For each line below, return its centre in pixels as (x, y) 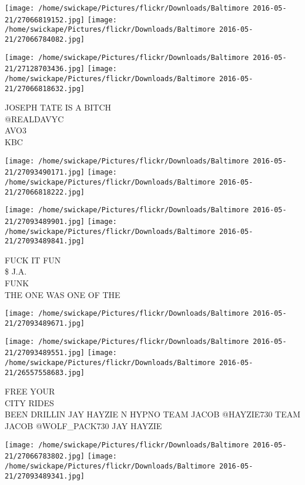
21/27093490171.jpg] (45, 173)
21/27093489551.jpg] (45, 353)
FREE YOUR (30, 391)
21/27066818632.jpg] (45, 88)
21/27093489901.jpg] (45, 221)
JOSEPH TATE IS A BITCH (58, 107)
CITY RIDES (29, 402)
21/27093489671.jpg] (45, 323)
